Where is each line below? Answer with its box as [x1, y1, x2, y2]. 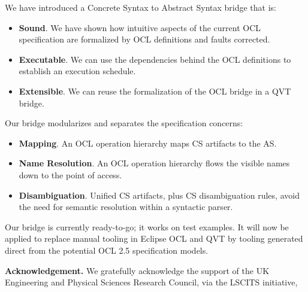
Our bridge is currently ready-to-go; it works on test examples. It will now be [5, 220, 289, 233]
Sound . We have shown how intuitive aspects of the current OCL [19, 21, 261, 34]
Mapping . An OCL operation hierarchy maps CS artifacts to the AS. [19, 136, 277, 149]
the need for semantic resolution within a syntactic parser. [19, 200, 233, 213]
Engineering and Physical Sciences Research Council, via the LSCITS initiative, [5, 276, 298, 288]
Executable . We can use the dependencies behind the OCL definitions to [19, 53, 291, 65]
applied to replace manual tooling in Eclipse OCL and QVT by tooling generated [5, 232, 303, 245]
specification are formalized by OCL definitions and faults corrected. [19, 33, 270, 45]
